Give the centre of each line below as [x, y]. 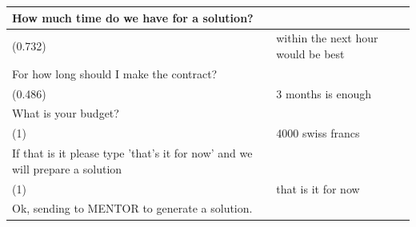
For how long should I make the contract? [115, 73]
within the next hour [327, 38]
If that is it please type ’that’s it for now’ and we [132, 153]
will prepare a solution [67, 168]
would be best [310, 53]
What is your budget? [66, 113]
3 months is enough [324, 93]
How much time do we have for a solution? [133, 17]
